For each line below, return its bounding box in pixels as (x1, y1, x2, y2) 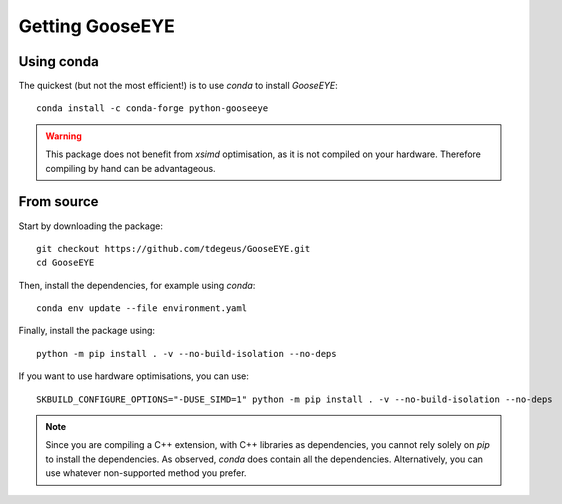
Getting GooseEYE (18, 15, 175, 37)
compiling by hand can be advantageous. (45, 162, 216, 174)
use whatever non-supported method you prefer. (45, 467, 247, 479)
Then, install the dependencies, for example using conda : (18, 279, 256, 291)
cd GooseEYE (36, 257, 95, 269)
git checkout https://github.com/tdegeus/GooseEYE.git (36, 243, 311, 254)
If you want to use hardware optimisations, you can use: (18, 370, 250, 382)
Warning (45, 130, 82, 142)
